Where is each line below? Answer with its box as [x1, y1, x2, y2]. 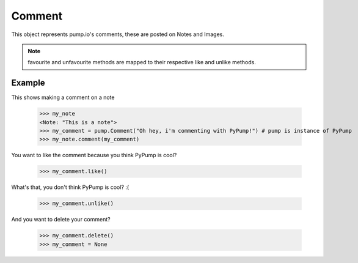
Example [11, 78, 45, 88]
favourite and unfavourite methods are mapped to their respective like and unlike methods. [27, 59, 256, 66]
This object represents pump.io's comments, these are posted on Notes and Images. [11, 31, 224, 38]
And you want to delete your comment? [11, 216, 111, 223]
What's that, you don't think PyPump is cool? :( [11, 183, 130, 191]
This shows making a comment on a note [11, 94, 115, 101]
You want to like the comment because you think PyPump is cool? [11, 152, 177, 159]
